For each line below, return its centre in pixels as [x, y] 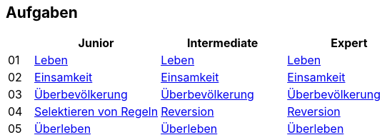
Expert [349, 43]
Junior [96, 43]
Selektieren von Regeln [96, 112]
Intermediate [223, 43]
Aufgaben [42, 12]
